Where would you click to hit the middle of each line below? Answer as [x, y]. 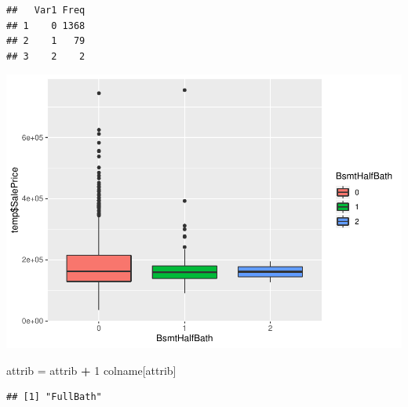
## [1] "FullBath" [54, 397]
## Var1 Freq [46, 10]
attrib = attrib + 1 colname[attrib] [91, 370]
